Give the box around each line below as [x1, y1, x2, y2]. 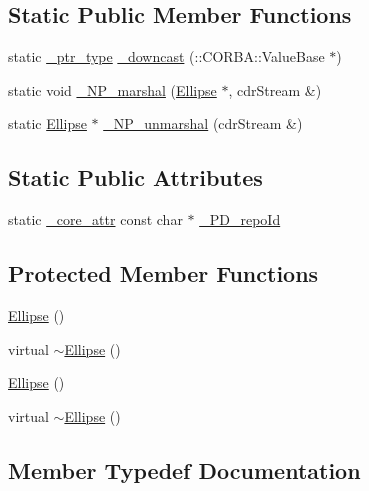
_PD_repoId [199, 209, 281, 230]
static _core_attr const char [8, 209, 183, 230]
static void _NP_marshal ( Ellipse [8, 79, 217, 100]
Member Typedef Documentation [8, 454, 361, 485]
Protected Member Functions [8, 258, 319, 289]
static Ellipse [8, 113, 87, 134]
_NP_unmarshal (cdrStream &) [103, 113, 303, 134]
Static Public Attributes [8, 162, 263, 193]
